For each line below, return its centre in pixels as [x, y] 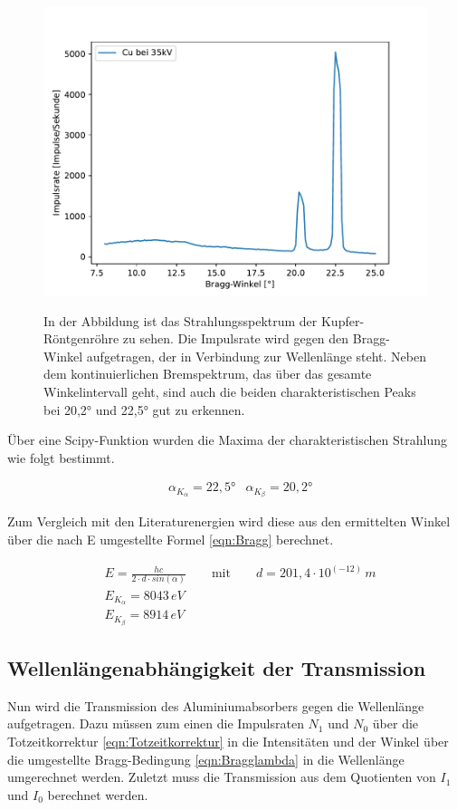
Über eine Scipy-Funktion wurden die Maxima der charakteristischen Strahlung [227, 440]
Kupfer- [343, 320]
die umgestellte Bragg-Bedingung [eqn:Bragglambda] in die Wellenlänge [206, 759]
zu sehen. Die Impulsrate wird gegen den [236, 338]
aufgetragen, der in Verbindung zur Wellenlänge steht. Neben [257, 356]
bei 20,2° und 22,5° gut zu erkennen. [144, 409]
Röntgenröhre [81, 338]
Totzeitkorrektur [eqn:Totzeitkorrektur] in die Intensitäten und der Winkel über [228, 741]
